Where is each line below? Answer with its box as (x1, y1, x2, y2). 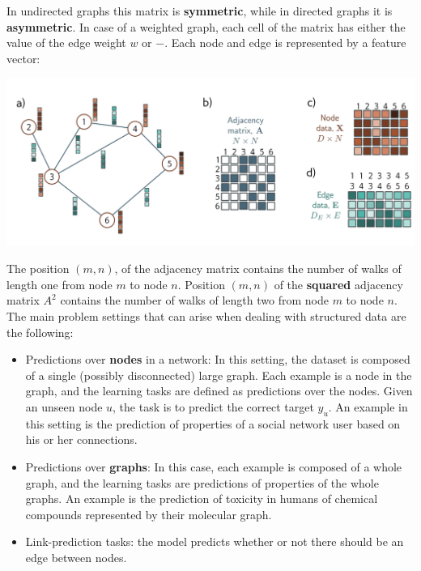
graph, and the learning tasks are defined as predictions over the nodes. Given (25, 382, 413, 399)
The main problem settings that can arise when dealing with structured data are (6, 307, 406, 324)
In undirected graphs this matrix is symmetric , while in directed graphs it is (6, 2, 393, 19)
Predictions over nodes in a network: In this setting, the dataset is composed (25, 351, 410, 368)
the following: (6, 323, 74, 340)
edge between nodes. (25, 548, 127, 565)
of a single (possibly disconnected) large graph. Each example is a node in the (25, 366, 412, 383)
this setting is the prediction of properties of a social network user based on (25, 415, 401, 432)
